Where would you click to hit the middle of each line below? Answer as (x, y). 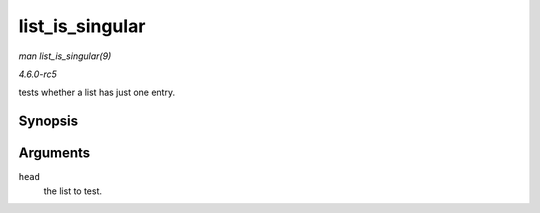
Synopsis (48, 121)
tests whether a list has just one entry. (96, 92)
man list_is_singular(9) (65, 56)
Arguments (54, 153)
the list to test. (73, 191)
